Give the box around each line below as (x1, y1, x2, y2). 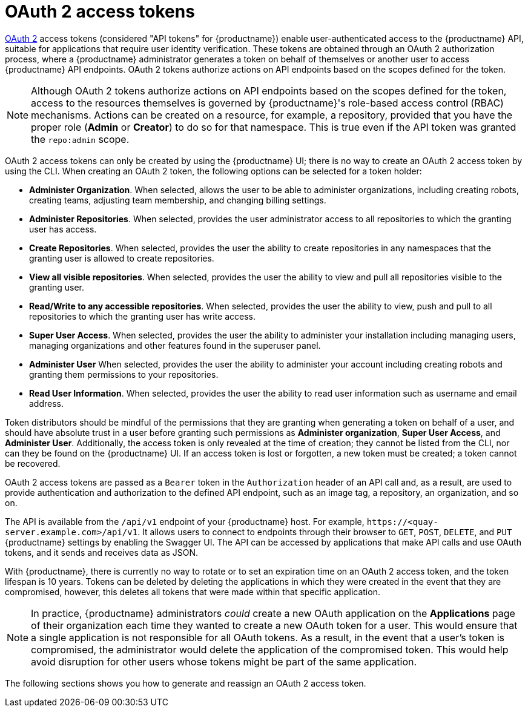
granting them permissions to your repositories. (29, 369, 219, 380)
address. (29, 398, 64, 409)
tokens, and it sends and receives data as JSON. (5, 547, 199, 558)
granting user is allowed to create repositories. (29, 252, 214, 263)
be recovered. (5, 458, 61, 469)
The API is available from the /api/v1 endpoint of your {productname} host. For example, (5, 516, 365, 527)
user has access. (29, 223, 97, 234)
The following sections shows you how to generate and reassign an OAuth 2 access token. (5, 677, 366, 688)
